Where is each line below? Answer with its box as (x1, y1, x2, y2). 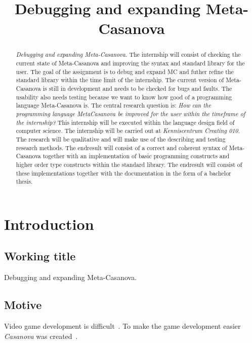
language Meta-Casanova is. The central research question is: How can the (16, 101, 212, 110)
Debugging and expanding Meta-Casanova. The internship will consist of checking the (16, 50, 241, 59)
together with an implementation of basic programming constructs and (43, 152, 229, 160)
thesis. (16, 177, 33, 186)
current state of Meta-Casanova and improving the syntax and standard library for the (16, 59, 245, 67)
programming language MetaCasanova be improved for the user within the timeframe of (16, 109, 245, 118)
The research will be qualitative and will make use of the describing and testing (16, 134, 226, 143)
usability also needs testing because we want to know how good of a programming (16, 92, 232, 101)
